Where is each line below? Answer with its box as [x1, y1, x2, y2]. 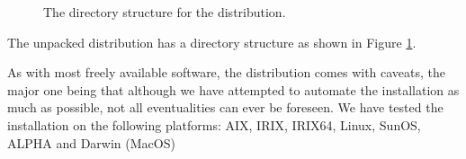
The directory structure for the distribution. [43, 3, 286, 21]
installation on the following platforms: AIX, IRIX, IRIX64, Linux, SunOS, [7, 115, 421, 134]
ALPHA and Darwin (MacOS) [7, 133, 175, 152]
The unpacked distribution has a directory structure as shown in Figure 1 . [7, 32, 417, 51]
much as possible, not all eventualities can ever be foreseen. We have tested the [7, 98, 444, 117]
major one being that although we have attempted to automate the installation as [7, 80, 460, 99]
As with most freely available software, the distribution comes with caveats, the [7, 63, 446, 82]
